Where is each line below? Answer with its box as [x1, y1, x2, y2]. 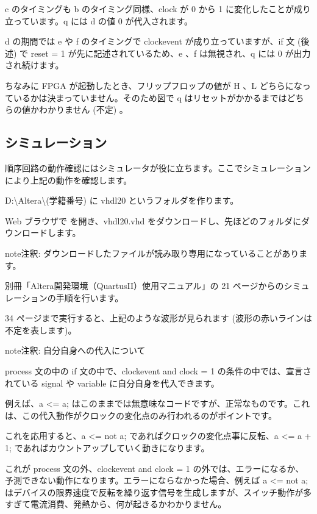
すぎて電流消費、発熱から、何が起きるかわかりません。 [5, 498, 227, 510]
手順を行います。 [55, 291, 124, 304]
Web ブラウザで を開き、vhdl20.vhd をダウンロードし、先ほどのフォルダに [5, 214, 301, 227]
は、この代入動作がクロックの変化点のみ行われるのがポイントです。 [5, 409, 277, 421]
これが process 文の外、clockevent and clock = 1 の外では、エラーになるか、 [5, 462, 304, 474]
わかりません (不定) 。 [38, 103, 128, 116]
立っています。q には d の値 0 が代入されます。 [5, 14, 193, 27]
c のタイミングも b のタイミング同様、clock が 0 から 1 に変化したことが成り [5, 2, 312, 15]
